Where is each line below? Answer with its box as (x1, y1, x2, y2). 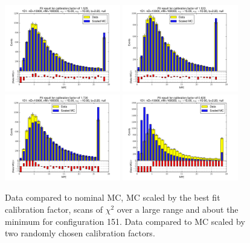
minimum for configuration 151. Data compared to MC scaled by (5, 215, 245, 227)
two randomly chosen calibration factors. (5, 227, 155, 239)
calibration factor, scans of (5, 202, 103, 215)
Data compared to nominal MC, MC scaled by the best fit (5, 191, 220, 204)
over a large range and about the (117, 202, 239, 215)
